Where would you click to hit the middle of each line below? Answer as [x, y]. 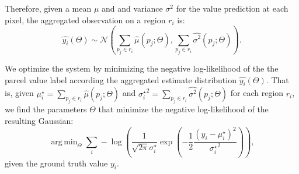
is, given [19, 93]
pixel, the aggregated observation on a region [85, 19]
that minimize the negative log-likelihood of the [183, 109]
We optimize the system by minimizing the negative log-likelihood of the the [142, 68]
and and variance [132, 8]
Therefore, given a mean [48, 8]
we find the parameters [46, 109]
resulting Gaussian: [39, 120]
